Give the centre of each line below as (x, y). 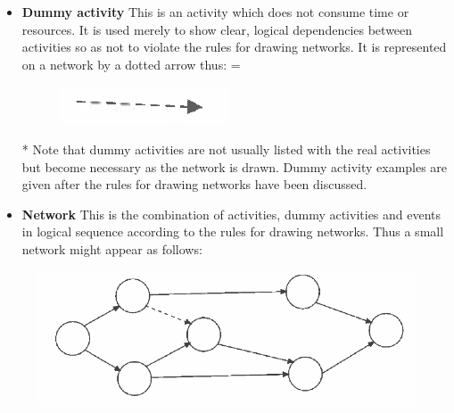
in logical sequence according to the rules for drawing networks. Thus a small (233, 231)
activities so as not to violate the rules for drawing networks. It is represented (234, 47)
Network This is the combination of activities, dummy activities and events (231, 214)
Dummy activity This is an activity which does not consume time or (215, 12)
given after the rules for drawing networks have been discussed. (194, 184)
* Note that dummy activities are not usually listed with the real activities (226, 149)
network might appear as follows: (112, 248)
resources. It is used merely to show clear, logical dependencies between (217, 29)
